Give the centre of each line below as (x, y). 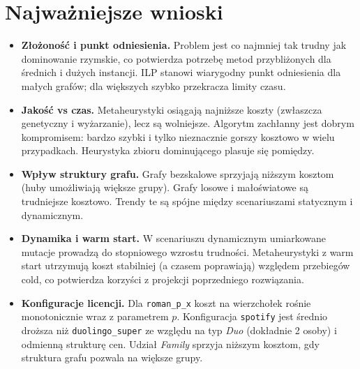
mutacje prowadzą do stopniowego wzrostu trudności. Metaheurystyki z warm (187, 251)
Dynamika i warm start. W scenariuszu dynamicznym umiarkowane (174, 238)
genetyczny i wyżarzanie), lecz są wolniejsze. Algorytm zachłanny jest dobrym (188, 123)
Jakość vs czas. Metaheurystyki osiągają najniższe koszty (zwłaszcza (172, 109)
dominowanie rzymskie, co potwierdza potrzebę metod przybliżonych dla (176, 58)
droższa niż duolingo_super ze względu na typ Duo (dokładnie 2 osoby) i (179, 330)
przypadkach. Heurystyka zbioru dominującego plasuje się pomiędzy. (168, 150)
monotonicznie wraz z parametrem (95, 316)
